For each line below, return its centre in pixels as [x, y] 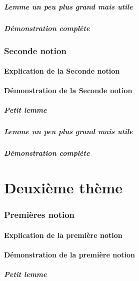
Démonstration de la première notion [69, 254]
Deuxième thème [63, 188]
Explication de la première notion [63, 235]
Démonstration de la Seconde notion [68, 90]
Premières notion [39, 215]
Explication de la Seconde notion [62, 71]
